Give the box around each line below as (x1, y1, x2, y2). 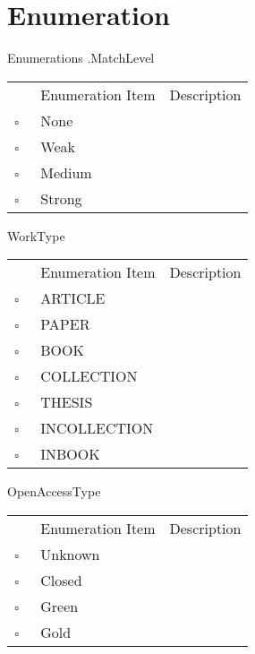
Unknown (40, 543, 100, 564)
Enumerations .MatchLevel (7, 48, 155, 67)
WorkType (7, 226, 65, 245)
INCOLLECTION (40, 417, 154, 439)
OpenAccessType (7, 482, 101, 501)
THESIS (40, 392, 93, 413)
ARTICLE (40, 288, 106, 309)
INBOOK (40, 443, 100, 465)
